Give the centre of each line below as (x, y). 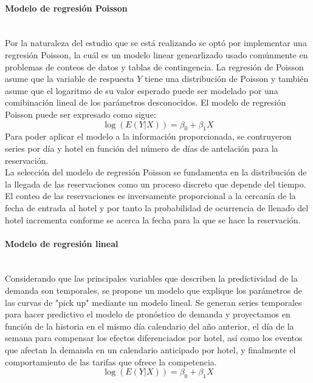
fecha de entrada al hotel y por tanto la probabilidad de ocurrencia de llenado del (157, 207)
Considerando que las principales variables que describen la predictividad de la (151, 278)
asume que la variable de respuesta (70, 79)
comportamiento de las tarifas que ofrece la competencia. (111, 361)
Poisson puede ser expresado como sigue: (81, 114)
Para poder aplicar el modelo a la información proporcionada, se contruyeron (148, 136)
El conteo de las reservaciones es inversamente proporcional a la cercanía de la (150, 196)
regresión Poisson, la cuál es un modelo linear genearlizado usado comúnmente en (156, 54)
